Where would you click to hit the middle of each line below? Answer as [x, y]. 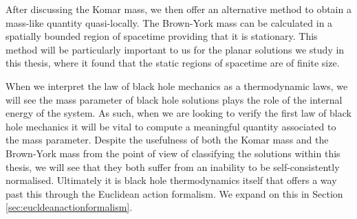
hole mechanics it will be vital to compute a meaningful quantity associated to [171, 126]
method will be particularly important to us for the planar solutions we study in [175, 49]
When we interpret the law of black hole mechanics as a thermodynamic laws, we [177, 85]
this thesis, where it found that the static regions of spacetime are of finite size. [173, 63]
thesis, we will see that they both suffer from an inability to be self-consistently [173, 166]
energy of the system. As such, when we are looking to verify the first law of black [178, 113]
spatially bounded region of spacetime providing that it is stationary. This [162, 36]
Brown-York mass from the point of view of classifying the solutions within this [173, 153]
